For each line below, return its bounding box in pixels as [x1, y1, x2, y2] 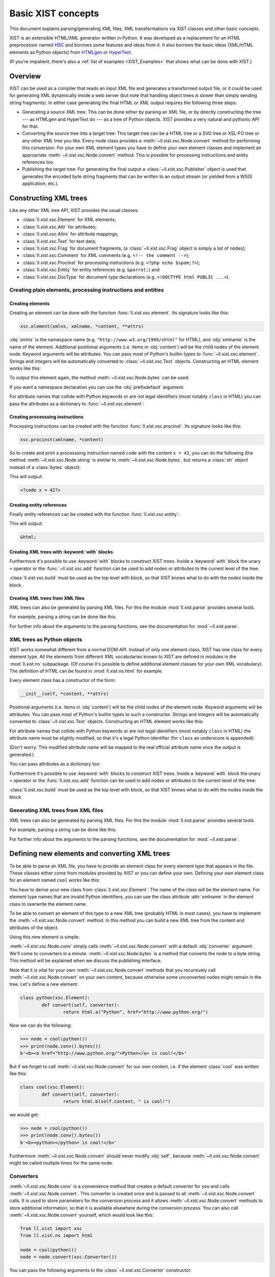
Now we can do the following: [9, 1022, 72, 1029]
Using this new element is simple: [9, 934, 80, 940]
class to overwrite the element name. [9, 901, 88, 907]
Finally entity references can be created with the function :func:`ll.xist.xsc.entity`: [9, 511, 180, 517]
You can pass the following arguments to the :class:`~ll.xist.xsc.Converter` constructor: [9, 1267, 192, 1273]
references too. [22, 159, 54, 165]
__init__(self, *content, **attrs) [20, 691, 109, 697]
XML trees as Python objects [9, 636, 82, 643]
